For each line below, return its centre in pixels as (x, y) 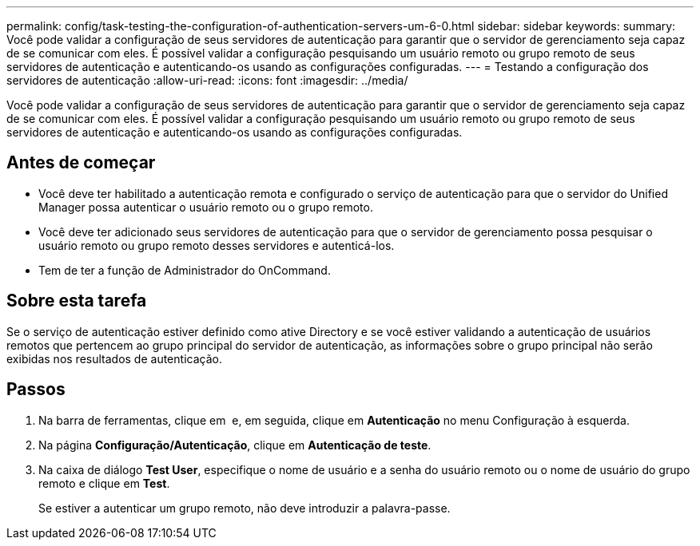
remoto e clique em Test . (104, 483)
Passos (36, 390)
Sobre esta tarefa (77, 301)
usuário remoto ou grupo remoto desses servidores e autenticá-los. (217, 245)
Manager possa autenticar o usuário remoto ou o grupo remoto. (206, 207)
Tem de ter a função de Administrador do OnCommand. (185, 270)
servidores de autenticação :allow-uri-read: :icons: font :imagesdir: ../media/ (207, 80)
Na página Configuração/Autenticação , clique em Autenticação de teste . (235, 445)
